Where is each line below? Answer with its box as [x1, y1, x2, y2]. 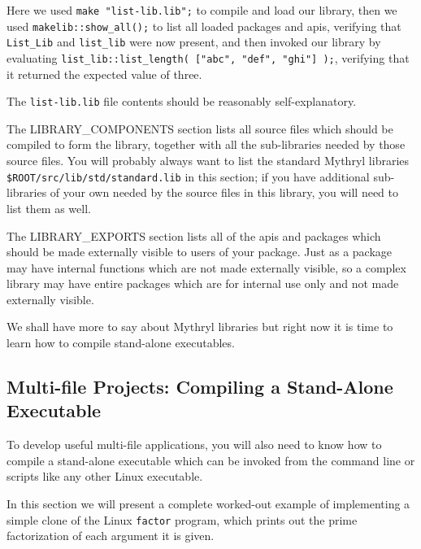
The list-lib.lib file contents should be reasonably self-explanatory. [7, 93, 357, 110]
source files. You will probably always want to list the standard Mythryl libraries [7, 152, 410, 169]
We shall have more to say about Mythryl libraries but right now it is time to [7, 318, 393, 335]
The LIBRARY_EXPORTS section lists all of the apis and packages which [7, 227, 381, 244]
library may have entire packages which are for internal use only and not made [7, 275, 399, 292]
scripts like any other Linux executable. [7, 468, 203, 485]
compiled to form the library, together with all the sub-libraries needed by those [7, 136, 406, 153]
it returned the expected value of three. [7, 65, 202, 82]
